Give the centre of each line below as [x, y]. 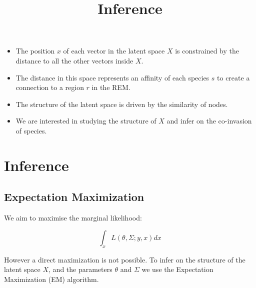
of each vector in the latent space [114, 51]
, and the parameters [80, 269]
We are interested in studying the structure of [86, 121]
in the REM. [111, 87]
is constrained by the [207, 51]
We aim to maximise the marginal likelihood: [73, 218]
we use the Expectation [177, 269]
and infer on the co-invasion [209, 121]
